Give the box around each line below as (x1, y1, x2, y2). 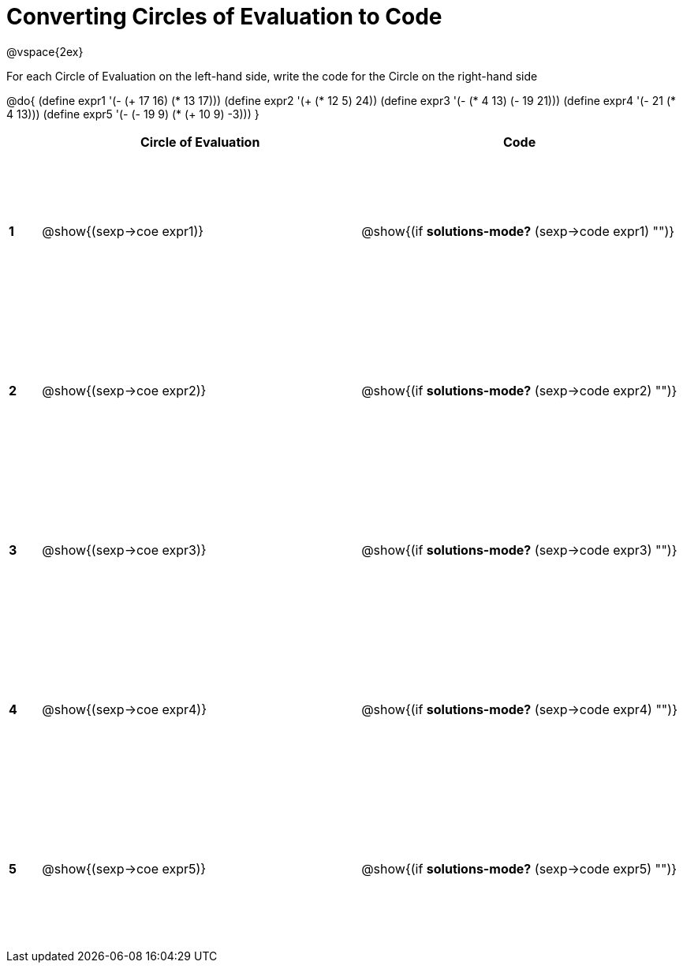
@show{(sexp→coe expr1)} (42, 223, 204, 239)
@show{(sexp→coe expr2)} (42, 382, 207, 398)
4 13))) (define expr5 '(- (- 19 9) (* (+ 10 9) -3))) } (6, 107, 259, 121)
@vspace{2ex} (6, 44, 84, 58)
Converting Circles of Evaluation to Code (6, 3, 442, 30)
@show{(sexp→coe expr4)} (42, 701, 207, 717)
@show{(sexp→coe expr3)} (42, 541, 207, 558)
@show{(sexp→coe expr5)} (42, 860, 207, 877)
